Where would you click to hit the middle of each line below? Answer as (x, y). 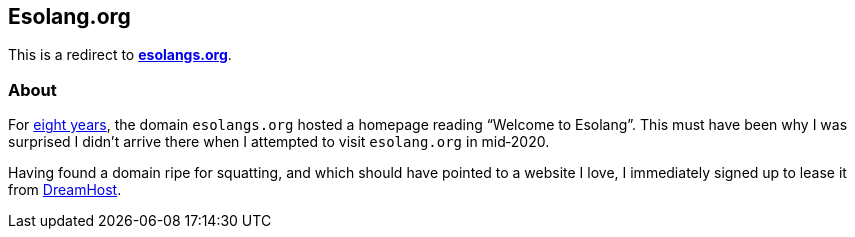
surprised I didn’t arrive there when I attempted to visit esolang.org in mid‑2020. (279, 142)
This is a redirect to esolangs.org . (120, 55)
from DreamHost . (65, 190)
